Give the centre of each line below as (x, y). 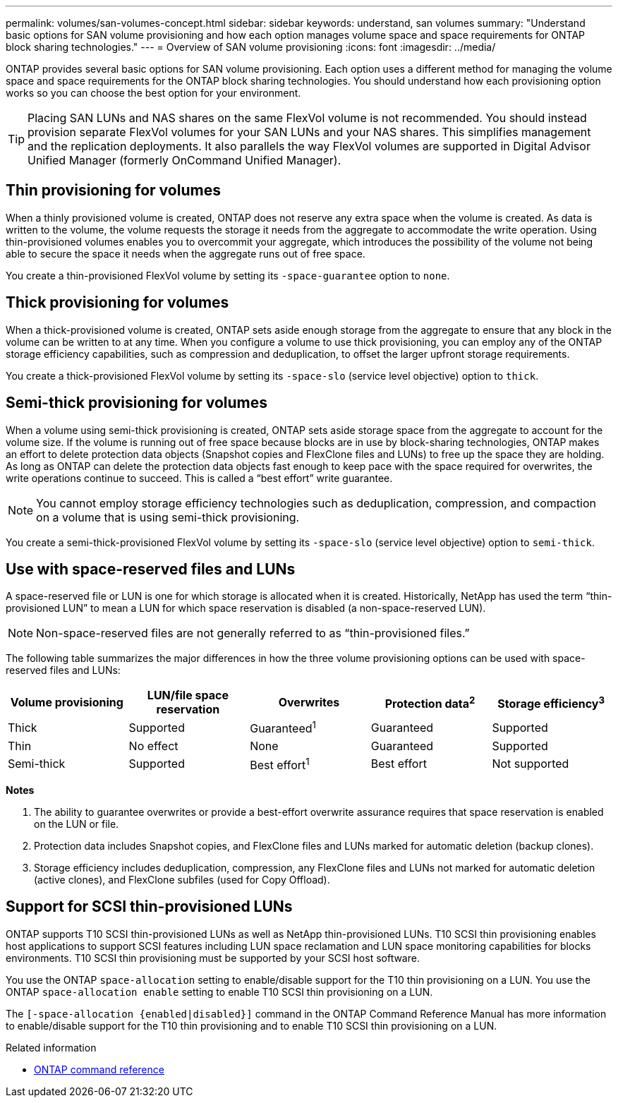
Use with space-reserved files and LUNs (151, 569)
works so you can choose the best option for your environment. (153, 93)
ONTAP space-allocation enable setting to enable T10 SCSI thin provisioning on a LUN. (219, 992)
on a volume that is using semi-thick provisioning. (168, 517)
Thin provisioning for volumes (113, 191)
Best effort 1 (280, 764)
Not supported (531, 764)
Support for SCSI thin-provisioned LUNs (149, 907)
